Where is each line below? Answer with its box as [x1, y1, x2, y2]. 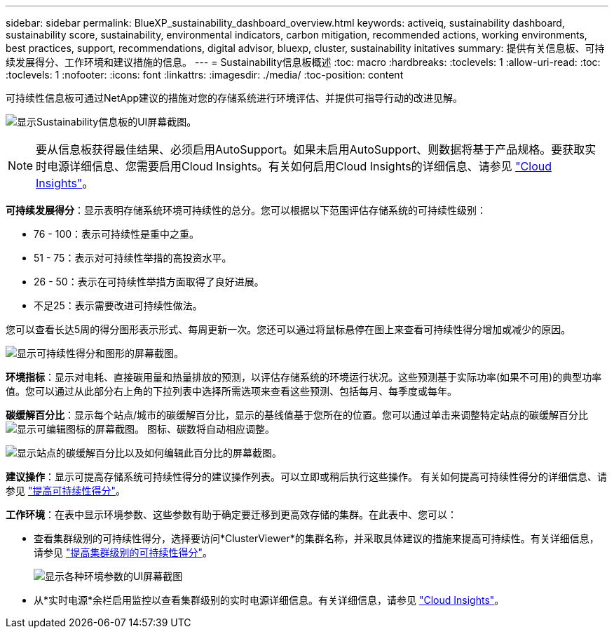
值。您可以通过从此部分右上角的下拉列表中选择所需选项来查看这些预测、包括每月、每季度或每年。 [6, 385, 457, 397]
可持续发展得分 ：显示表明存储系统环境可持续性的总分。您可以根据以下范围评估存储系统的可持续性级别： [6, 204, 486, 216]
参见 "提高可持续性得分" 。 [6, 485, 125, 497]
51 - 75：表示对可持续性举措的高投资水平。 [34, 252, 232, 264]
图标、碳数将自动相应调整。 [146, 423, 275, 435]
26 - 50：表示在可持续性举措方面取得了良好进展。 [34, 276, 264, 288]
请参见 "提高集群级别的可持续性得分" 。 [34, 546, 212, 558]
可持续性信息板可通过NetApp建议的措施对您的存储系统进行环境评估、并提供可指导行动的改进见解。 [6, 92, 463, 104]
